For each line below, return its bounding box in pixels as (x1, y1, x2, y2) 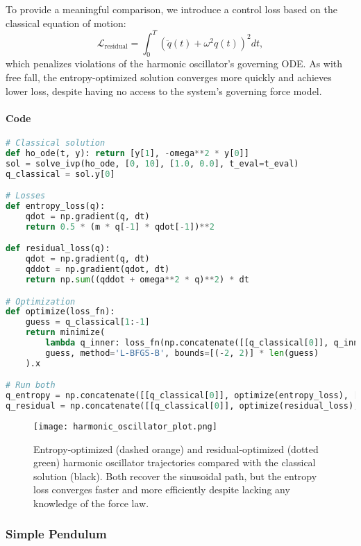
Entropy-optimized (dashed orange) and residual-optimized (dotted (33, 441, 319, 456)
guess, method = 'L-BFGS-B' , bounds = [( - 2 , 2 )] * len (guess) (45, 348, 319, 358)
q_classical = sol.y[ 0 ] (6, 169, 115, 179)
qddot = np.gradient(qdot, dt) (25, 264, 170, 275)
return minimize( (25, 327, 106, 338)
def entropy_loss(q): (6, 201, 106, 212)
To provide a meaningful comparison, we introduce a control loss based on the (6, 2, 338, 16)
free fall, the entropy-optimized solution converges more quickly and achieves (6, 70, 332, 85)
